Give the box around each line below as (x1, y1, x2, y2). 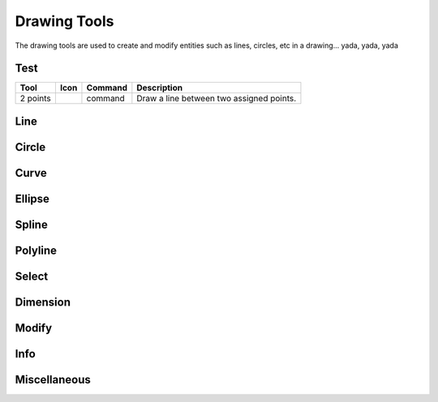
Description (136, 82, 182, 93)
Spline (15, 217, 48, 231)
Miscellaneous (15, 373, 91, 387)
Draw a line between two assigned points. (136, 93, 297, 105)
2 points (19, 93, 52, 105)
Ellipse (15, 191, 50, 206)
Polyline (15, 243, 57, 257)
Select (15, 269, 49, 283)
